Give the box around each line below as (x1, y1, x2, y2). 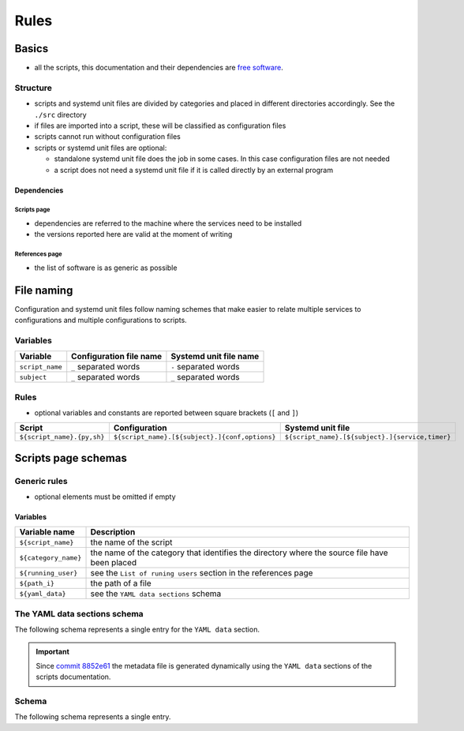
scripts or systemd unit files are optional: (34, 143, 167, 152)
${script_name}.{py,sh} (19, 433, 105, 441)
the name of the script (90, 537, 173, 548)
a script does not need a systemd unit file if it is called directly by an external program (54, 165, 334, 174)
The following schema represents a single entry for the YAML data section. (14, 624, 260, 635)
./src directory (34, 110, 87, 119)
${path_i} (19, 579, 55, 587)
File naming (14, 283, 73, 297)
